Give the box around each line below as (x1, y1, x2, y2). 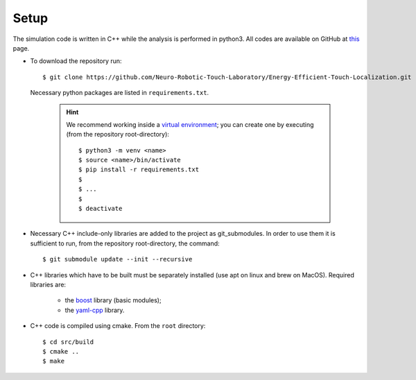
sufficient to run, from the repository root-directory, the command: (30, 239, 220, 248)
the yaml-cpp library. (64, 306, 125, 314)
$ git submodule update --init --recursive (42, 255, 193, 264)
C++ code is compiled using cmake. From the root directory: (30, 322, 206, 330)
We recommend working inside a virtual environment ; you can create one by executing (66, 120, 315, 128)
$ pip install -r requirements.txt (78, 166, 200, 173)
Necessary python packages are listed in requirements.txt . (30, 89, 209, 97)
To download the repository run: (30, 57, 122, 65)
